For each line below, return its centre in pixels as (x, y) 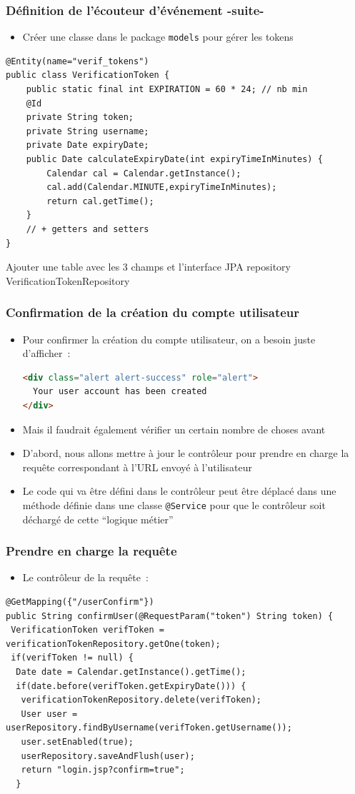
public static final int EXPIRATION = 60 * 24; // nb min (167, 90)
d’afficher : (46, 353)
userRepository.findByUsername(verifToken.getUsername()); (149, 728)
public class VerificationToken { (88, 75)
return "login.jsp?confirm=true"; (103, 770)
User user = (49, 714)
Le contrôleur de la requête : (85, 577)
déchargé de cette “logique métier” (98, 519)
